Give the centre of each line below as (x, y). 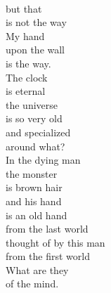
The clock (27, 77)
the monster (32, 173)
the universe (32, 104)
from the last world (47, 229)
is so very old (34, 118)
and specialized (38, 132)
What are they (37, 269)
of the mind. (32, 284)
